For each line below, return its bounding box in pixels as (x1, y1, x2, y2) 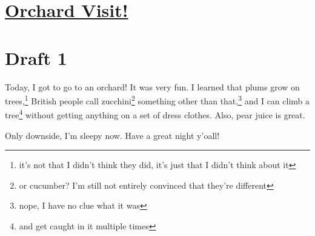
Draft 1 (5, 45, 67, 70)
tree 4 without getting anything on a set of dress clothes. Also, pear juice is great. (5, 107, 305, 121)
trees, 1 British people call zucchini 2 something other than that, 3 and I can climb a (5, 93, 310, 107)
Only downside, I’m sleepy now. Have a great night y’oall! (5, 129, 220, 141)
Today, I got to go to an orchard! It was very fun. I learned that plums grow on (5, 80, 300, 93)
